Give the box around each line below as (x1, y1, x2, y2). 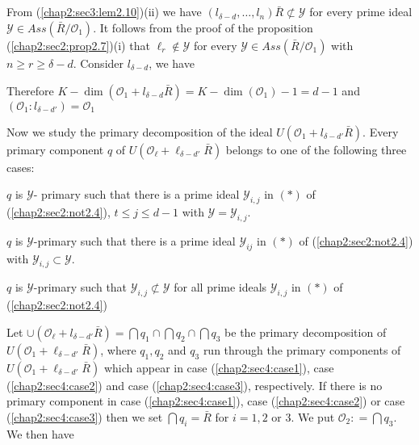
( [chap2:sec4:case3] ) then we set (6, 408, 163, 425)
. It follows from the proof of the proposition (93, 19, 313, 36)
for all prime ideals (174, 279, 267, 296)
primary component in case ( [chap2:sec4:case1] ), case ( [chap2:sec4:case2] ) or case (6, 393, 405, 409)
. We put (291, 408, 335, 425)
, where (100, 341, 136, 358)
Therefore (6, 82, 54, 99)
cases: (6, 158, 35, 175)
